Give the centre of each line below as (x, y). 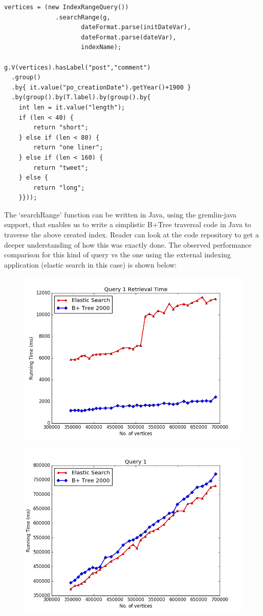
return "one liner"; (68, 148)
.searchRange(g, (83, 17)
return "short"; (61, 128)
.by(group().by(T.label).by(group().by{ (81, 97)
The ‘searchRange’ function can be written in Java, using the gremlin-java (120, 214)
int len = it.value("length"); (72, 107)
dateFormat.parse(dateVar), (129, 37)
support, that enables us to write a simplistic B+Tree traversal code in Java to (128, 224)
